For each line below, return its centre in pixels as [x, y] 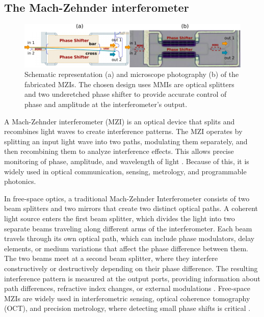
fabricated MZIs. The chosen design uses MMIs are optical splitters [129, 84]
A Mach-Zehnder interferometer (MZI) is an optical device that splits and [120, 121]
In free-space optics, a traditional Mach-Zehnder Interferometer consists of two [127, 198]
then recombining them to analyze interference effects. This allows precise [119, 151]
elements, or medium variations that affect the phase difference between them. [126, 248]
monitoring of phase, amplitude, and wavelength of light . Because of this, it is [127, 161]
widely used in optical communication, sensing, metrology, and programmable [125, 171]
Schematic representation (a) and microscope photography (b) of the [132, 74]
